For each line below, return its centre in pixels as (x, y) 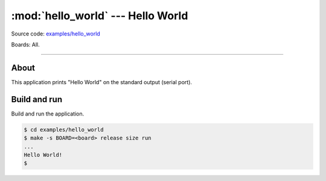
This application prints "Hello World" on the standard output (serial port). (102, 82)
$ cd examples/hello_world (64, 130)
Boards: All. (25, 44)
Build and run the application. (48, 114)
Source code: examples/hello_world (56, 34)
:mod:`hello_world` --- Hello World (100, 16)
